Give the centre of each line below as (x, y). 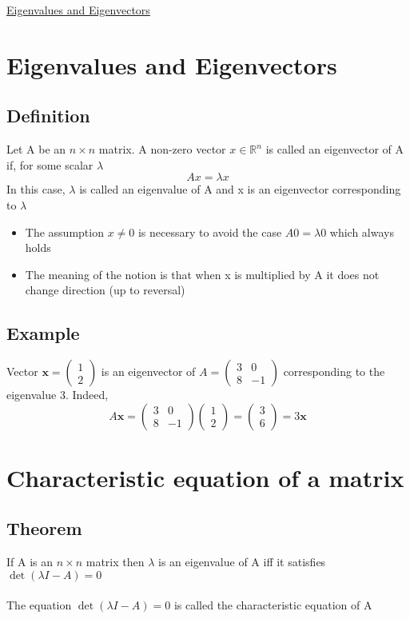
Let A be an (36, 149)
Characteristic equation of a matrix (205, 477)
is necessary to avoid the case (210, 232)
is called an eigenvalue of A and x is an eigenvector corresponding (240, 189)
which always (362, 232)
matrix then (115, 562)
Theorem (44, 528)
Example (43, 333)
